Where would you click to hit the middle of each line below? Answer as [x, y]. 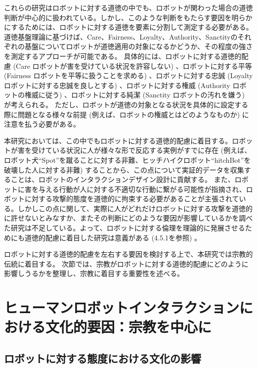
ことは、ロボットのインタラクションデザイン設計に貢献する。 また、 [123, 179]
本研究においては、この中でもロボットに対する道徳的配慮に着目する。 [118, 140]
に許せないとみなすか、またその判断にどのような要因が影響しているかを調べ [128, 218]
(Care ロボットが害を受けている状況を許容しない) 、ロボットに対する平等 [132, 66]
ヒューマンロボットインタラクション [122, 307]
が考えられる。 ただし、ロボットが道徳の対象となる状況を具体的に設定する [126, 104]
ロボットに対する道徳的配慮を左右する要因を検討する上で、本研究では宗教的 [128, 254]
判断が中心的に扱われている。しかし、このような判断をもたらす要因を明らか [128, 17]
